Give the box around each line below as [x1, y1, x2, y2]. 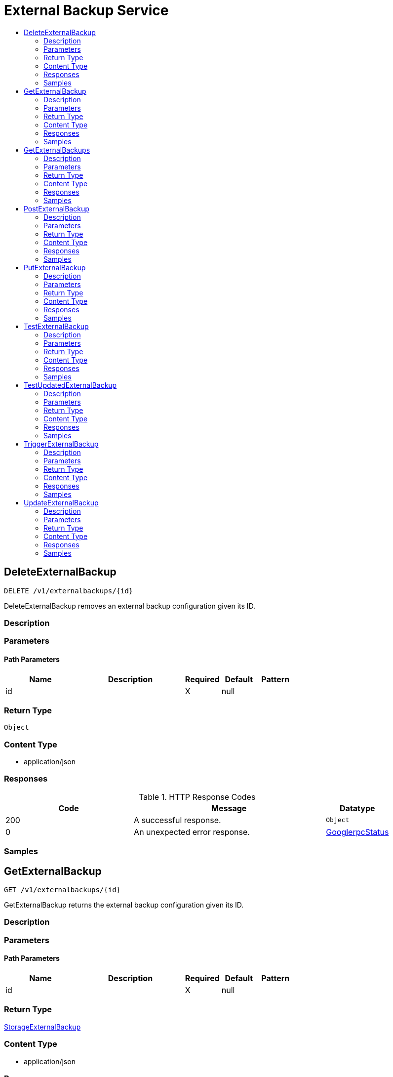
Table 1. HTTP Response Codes [139, 791, 256, 802]
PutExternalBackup [24, 263, 86, 272]
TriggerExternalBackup [24, 439, 99, 448]
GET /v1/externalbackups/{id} [4, 886, 121, 894]
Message [211, 803, 247, 813]
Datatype [340, 803, 375, 813]
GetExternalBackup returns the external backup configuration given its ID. [4, 901, 244, 910]
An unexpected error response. [134, 827, 250, 837]
